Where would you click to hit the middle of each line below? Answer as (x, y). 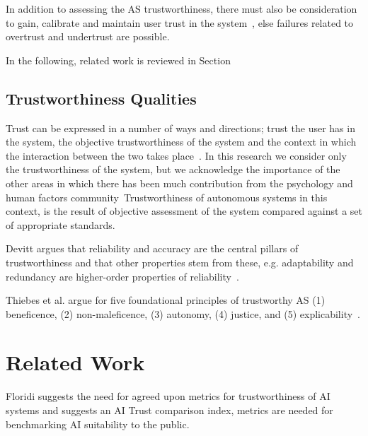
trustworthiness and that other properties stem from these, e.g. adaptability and (180, 262)
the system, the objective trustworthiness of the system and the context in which (181, 142)
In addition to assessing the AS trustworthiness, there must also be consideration (182, 8)
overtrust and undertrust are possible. (88, 36)
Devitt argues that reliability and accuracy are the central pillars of (152, 248)
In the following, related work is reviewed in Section (118, 60)
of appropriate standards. (61, 224)
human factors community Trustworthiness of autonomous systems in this (167, 197)
